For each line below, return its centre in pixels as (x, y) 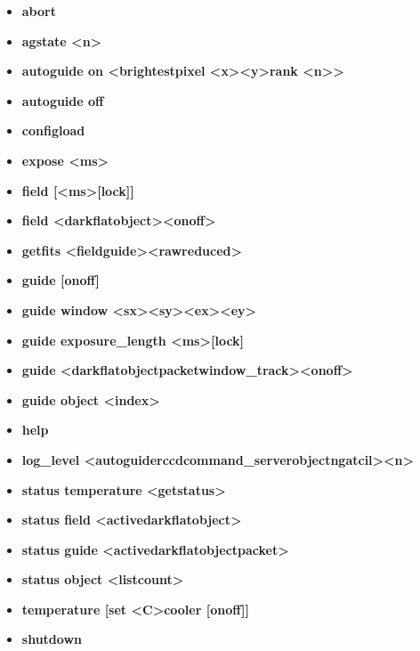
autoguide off (63, 100)
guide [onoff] (61, 280)
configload (53, 130)
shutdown (52, 639)
